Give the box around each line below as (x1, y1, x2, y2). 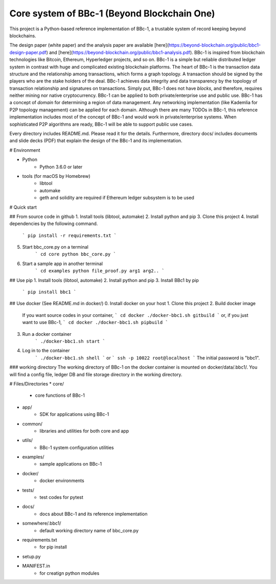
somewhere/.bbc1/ (22, 520, 61, 527)
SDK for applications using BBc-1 (39, 411, 109, 417)
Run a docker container (22, 331, 72, 337)
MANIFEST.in (22, 563, 51, 569)
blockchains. (9, 32, 36, 38)
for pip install (39, 544, 67, 550)
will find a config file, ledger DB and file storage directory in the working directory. (9, 371, 182, 377)
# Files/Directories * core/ (9, 380, 64, 387)
